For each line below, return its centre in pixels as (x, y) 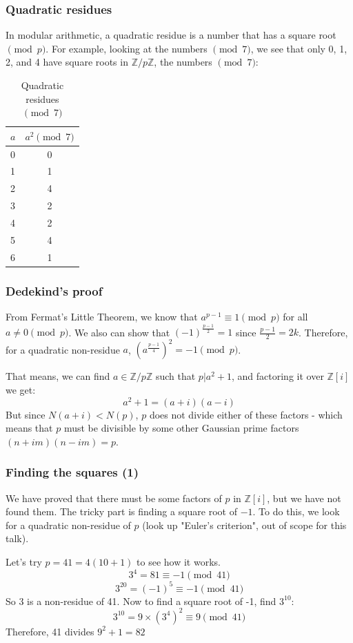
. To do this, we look (296, 511)
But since (26, 414)
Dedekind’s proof (54, 290)
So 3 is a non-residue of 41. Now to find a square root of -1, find (141, 601)
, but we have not (304, 498)
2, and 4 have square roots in (67, 62)
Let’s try (24, 562)
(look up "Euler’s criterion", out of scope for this (244, 525)
